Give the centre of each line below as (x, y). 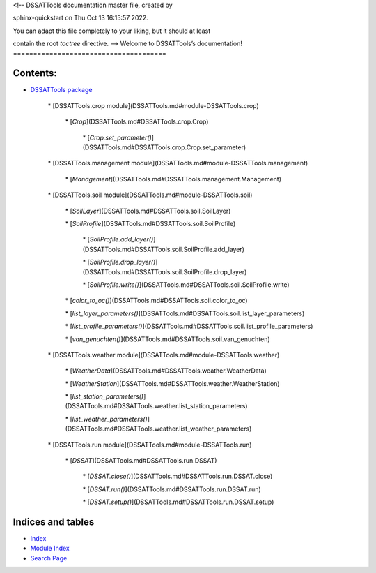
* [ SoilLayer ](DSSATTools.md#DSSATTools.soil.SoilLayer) (148, 211)
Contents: (35, 73)
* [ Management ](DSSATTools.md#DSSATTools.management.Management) (173, 179)
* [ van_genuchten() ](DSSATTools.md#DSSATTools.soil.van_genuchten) (168, 339)
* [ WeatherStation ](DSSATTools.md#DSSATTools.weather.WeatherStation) (172, 383)
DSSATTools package (61, 90)
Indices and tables (54, 522)
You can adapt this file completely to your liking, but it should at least (112, 31)
